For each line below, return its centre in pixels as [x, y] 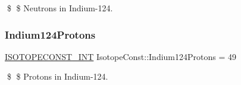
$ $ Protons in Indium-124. [57, 76]
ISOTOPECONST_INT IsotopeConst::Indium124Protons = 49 [121, 56]
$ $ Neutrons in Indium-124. [60, 8]
